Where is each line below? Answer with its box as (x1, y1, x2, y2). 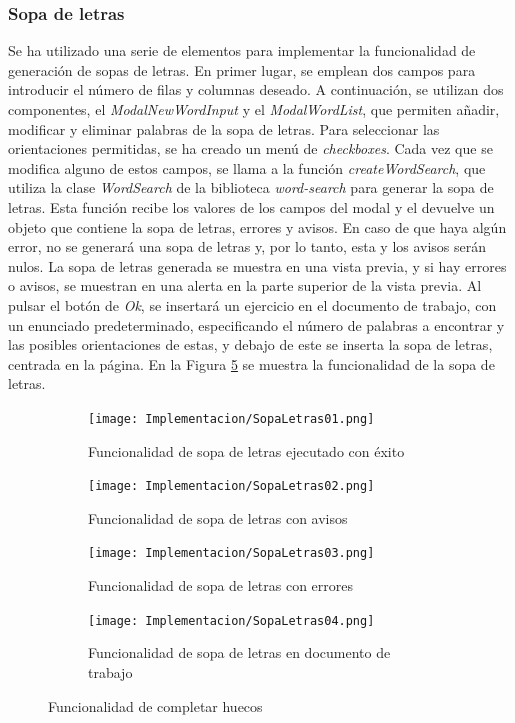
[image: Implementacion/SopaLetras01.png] (88, 411, 375, 426)
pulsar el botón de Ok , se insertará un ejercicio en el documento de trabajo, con (8, 294, 497, 315)
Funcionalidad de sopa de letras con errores (88, 575, 354, 596)
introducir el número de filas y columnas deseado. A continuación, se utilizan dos (8, 79, 504, 100)
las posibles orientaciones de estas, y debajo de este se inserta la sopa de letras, (8, 334, 493, 355)
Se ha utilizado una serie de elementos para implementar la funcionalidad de (8, 40, 476, 61)
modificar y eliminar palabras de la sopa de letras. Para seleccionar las (8, 118, 440, 139)
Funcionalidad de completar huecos (48, 695, 263, 716)
